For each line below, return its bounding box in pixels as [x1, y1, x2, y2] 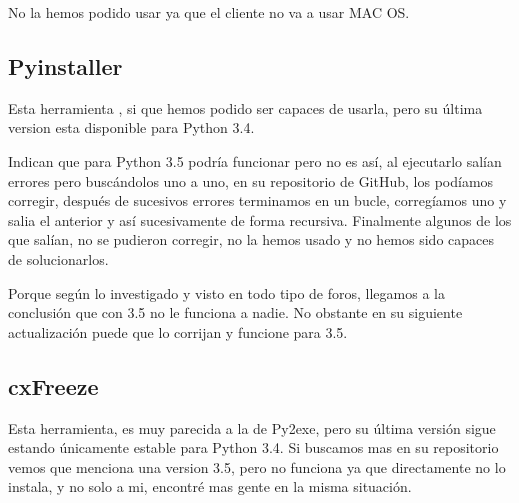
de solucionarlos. [8, 248, 109, 269]
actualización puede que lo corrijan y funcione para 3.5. [8, 321, 348, 342]
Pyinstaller [8, 50, 123, 81]
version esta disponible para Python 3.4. [8, 117, 255, 138]
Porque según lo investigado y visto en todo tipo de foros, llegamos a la [8, 282, 445, 303]
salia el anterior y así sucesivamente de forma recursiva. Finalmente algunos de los [8, 209, 512, 230]
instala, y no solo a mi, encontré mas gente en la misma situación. [8, 476, 412, 497]
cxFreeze [8, 370, 99, 401]
